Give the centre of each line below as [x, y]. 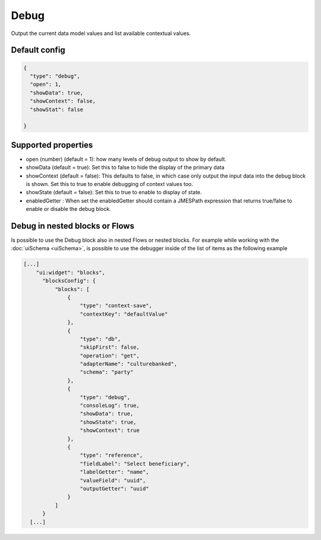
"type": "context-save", [116, 306]
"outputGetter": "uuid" [114, 488]
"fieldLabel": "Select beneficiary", [135, 464]
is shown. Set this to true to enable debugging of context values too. [109, 184]
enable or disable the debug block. [68, 209]
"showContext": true [110, 430]
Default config [38, 50]
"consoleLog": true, [110, 406]
